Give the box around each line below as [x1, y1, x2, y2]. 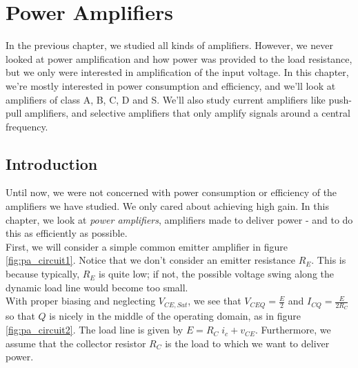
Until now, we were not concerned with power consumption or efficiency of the [6, 185, 337, 200]
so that [6, 309, 35, 323]
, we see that [188, 293, 241, 308]
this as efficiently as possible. [6, 226, 128, 240]
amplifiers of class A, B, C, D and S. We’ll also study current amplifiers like [6, 92, 326, 106]
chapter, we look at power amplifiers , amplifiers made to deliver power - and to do [6, 212, 353, 226]
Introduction [6, 153, 98, 174]
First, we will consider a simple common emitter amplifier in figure [6, 239, 288, 253]
